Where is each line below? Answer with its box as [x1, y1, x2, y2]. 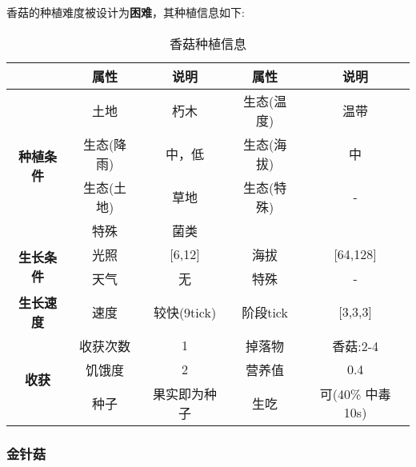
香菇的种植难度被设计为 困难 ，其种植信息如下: [6, 4, 245, 20]
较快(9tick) [153, 302, 217, 321]
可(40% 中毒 [319, 385, 391, 404]
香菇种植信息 [169, 34, 246, 53]
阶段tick [242, 302, 288, 321]
